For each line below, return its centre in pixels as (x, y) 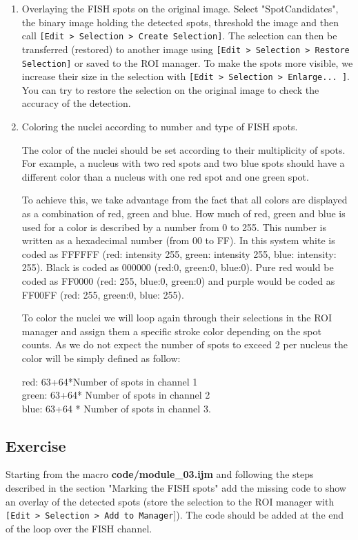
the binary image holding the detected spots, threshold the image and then (180, 22)
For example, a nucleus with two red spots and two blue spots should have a (183, 163)
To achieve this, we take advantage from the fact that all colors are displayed (185, 200)
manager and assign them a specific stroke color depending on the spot (171, 331)
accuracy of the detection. (76, 103)
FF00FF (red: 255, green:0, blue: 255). (103, 294)
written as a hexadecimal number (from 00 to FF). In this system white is (178, 240)
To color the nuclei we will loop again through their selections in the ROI (177, 318)
